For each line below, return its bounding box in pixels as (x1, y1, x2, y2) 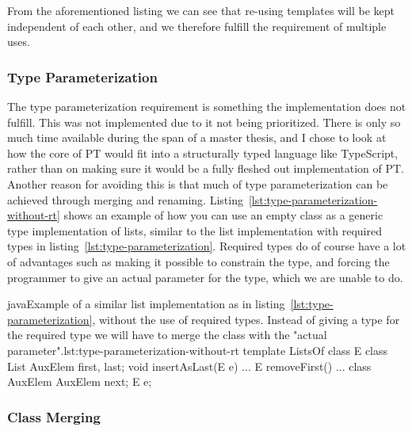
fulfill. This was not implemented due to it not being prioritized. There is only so (7, 113, 401, 130)
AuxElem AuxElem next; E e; (7, 373, 152, 390)
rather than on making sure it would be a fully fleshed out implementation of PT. (7, 160, 405, 177)
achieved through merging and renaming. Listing (7, 191, 243, 208)
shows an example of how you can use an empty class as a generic (63, 207, 383, 223)
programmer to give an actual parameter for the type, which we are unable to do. (7, 269, 403, 285)
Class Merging (7, 406, 101, 426)
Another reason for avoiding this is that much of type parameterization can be (7, 175, 388, 192)
